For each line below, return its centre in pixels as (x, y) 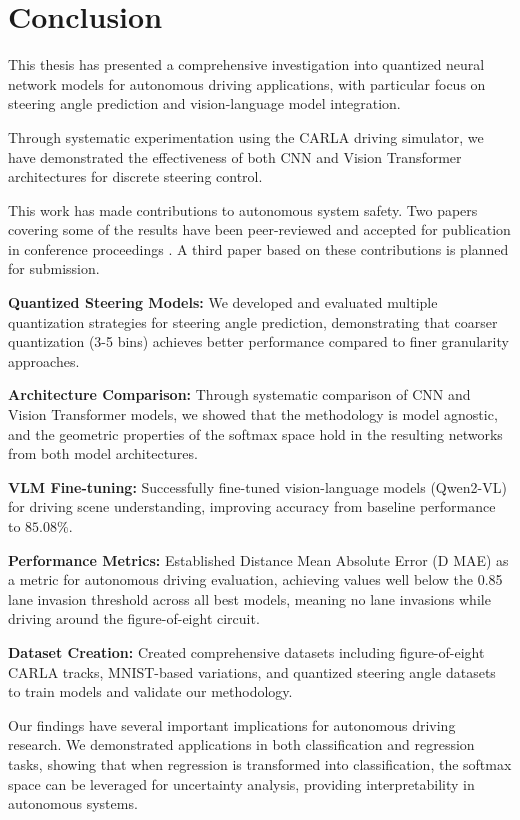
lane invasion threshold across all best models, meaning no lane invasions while (249, 598)
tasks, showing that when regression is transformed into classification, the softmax (260, 763)
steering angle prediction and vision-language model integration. (204, 103)
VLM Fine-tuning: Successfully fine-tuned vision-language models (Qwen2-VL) (257, 486)
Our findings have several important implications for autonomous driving (232, 724)
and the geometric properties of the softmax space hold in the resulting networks (255, 433)
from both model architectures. (103, 453)
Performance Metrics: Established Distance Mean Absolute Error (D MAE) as (258, 559)
